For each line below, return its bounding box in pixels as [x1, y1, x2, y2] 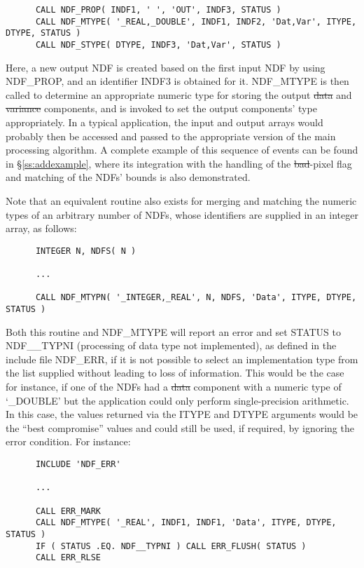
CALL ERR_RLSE [35, 553, 101, 563]
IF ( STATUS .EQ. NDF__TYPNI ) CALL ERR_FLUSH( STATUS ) [35, 541, 307, 551]
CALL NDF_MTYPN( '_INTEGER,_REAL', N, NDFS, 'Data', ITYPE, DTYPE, [35, 292, 357, 303]
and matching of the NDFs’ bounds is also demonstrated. [6, 170, 251, 184]
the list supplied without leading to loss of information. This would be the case [6, 365, 344, 380]
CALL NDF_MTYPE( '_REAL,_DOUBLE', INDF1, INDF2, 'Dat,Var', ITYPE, [35, 16, 357, 27]
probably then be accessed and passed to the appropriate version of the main [6, 128, 336, 143]
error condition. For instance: [6, 434, 131, 449]
